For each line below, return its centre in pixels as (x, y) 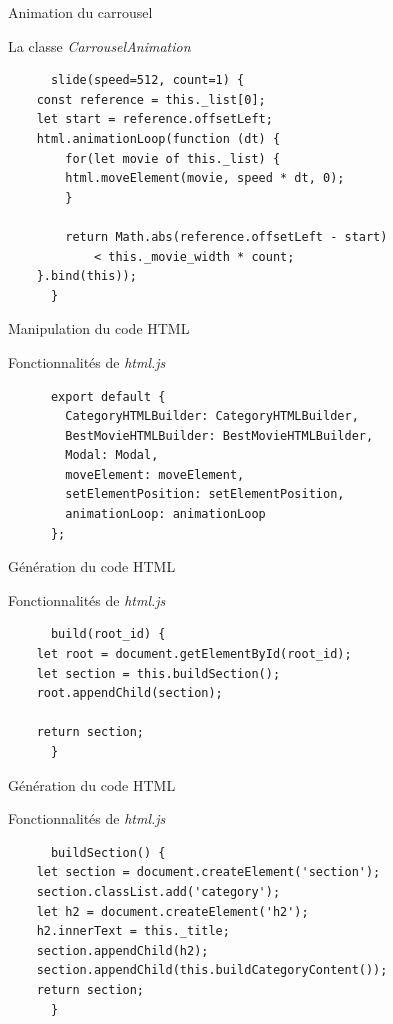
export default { (108, 396)
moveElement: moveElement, (155, 474)
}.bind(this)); (86, 276)
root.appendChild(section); (129, 693)
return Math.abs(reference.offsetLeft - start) (226, 236)
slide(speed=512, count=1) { (147, 80)
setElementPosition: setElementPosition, (205, 494)
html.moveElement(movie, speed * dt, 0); (205, 178)
